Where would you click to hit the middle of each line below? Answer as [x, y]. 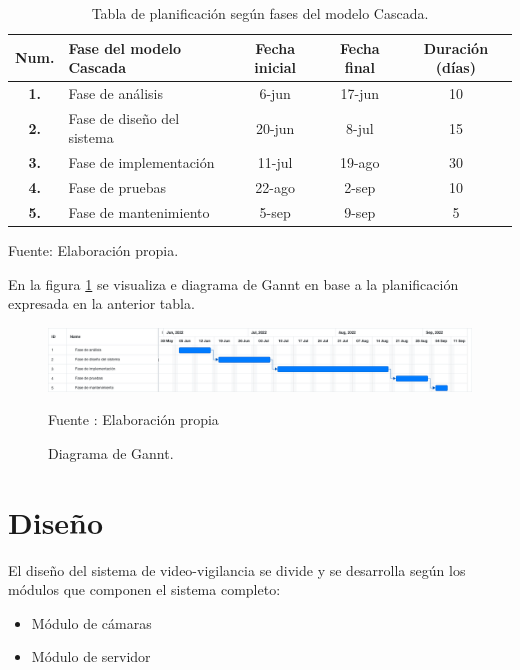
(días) [455, 67]
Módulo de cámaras [91, 622]
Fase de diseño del [124, 117]
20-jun [275, 127]
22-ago [275, 187]
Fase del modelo [125, 47]
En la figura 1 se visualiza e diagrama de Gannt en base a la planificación [233, 283]
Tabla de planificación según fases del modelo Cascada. [260, 13]
